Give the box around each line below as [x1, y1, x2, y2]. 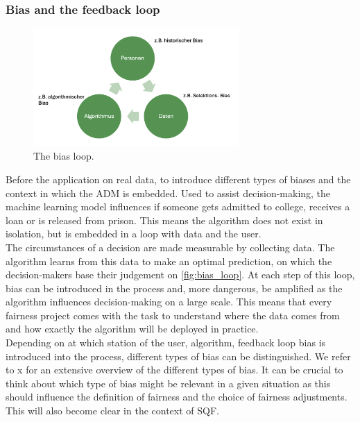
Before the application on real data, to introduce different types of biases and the [6, 171, 351, 186]
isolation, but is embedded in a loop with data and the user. [6, 226, 262, 241]
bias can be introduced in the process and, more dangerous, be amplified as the [6, 280, 343, 295]
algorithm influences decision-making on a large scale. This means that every [6, 294, 332, 309]
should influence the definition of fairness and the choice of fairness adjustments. [6, 389, 348, 404]
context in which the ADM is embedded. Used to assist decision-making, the [6, 185, 331, 200]
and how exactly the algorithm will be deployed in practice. [6, 321, 259, 336]
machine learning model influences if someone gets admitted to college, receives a [6, 199, 350, 214]
